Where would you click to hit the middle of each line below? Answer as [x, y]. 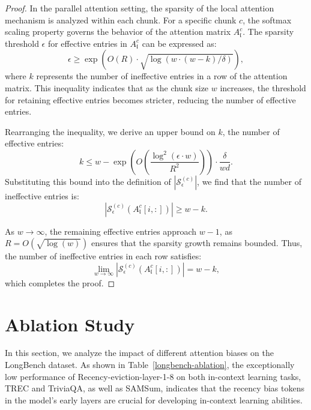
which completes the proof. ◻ [60, 282]
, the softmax [267, 20]
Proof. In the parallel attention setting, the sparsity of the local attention [140, 8]
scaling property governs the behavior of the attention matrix [118, 32]
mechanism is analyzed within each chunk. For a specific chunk [121, 20]
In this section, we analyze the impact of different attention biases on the [139, 353]
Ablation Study [70, 324]
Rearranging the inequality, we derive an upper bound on [110, 131]
